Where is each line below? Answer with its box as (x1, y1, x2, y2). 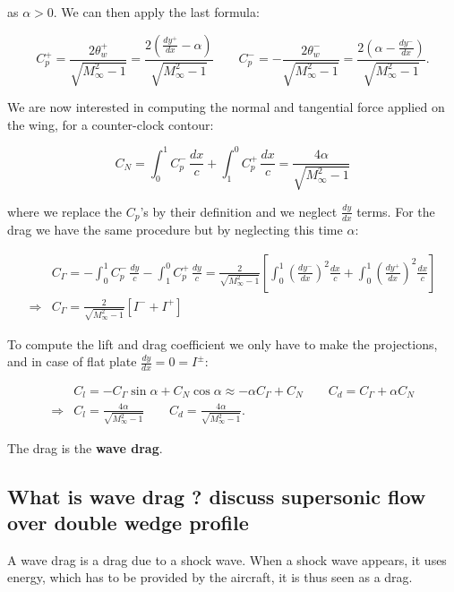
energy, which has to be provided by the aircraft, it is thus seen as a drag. (7, 568, 413, 587)
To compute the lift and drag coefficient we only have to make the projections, (7, 334, 438, 353)
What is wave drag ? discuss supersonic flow (7, 482, 426, 510)
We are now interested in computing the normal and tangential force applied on (7, 98, 445, 116)
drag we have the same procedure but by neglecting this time (7, 220, 343, 239)
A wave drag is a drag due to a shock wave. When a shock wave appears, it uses (7, 550, 447, 569)
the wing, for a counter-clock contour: (7, 115, 214, 133)
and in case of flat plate (7, 352, 137, 371)
